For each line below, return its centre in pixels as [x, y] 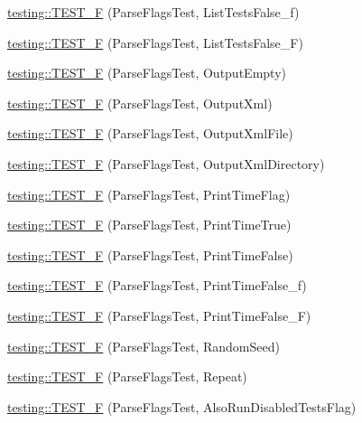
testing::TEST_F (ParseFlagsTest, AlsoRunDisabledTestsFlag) [182, 406]
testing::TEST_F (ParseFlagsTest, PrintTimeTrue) [149, 225]
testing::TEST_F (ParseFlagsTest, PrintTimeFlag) [149, 194]
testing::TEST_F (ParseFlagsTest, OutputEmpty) [147, 73]
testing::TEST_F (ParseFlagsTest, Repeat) [127, 376]
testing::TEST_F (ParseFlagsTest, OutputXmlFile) [150, 133]
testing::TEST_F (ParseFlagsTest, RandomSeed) [144, 346]
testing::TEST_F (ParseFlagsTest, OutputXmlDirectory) [166, 163]
